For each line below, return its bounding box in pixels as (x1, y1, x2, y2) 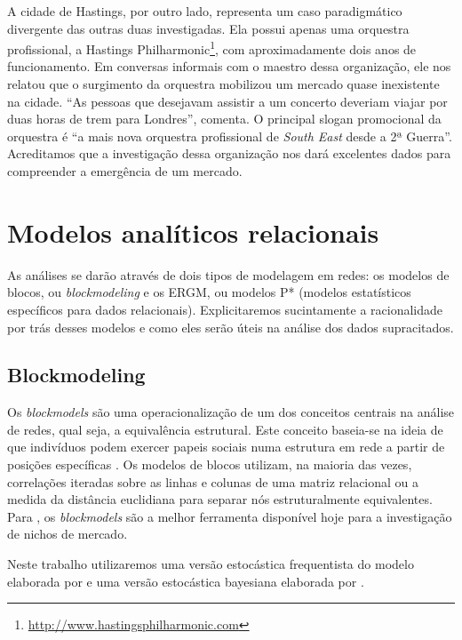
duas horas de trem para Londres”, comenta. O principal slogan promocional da (7, 109, 442, 128)
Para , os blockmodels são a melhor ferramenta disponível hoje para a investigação (7, 507, 452, 525)
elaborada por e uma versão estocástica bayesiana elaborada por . (7, 572, 364, 590)
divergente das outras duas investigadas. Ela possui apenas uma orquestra (7, 19, 410, 37)
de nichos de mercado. (7, 524, 128, 543)
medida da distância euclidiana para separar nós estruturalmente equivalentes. (7, 490, 433, 508)
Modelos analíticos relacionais (7, 213, 379, 250)
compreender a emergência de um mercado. (7, 162, 243, 180)
